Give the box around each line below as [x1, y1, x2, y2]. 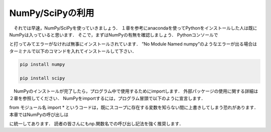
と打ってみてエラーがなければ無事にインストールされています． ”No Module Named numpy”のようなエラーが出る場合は [9, 41, 257, 47]
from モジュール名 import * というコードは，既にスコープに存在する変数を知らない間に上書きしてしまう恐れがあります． [9, 104, 258, 110]
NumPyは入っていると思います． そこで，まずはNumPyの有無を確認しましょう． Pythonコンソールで [9, 31, 218, 37]
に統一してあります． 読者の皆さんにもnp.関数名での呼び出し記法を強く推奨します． [9, 120, 184, 127]
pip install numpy [20, 61, 65, 67]
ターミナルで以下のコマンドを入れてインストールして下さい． [9, 48, 137, 54]
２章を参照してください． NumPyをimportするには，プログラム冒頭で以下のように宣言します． [9, 95, 206, 101]
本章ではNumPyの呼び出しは [9, 111, 69, 117]
